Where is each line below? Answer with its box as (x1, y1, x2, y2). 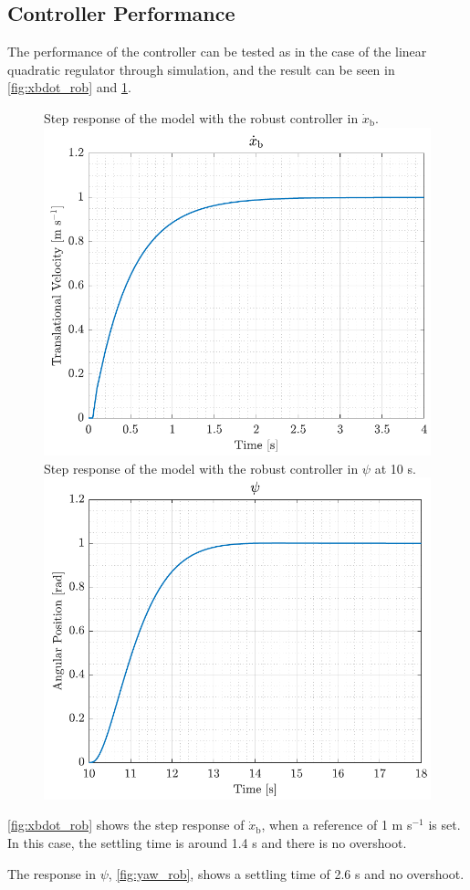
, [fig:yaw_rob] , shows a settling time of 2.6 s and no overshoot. (108, 864, 465, 883)
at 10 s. (374, 458, 416, 477)
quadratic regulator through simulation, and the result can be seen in (7, 59, 395, 79)
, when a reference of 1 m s (261, 815, 413, 834)
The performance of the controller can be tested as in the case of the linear (7, 42, 427, 61)
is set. (428, 815, 461, 834)
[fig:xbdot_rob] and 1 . (7, 78, 131, 97)
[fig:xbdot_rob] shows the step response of (7, 815, 245, 834)
